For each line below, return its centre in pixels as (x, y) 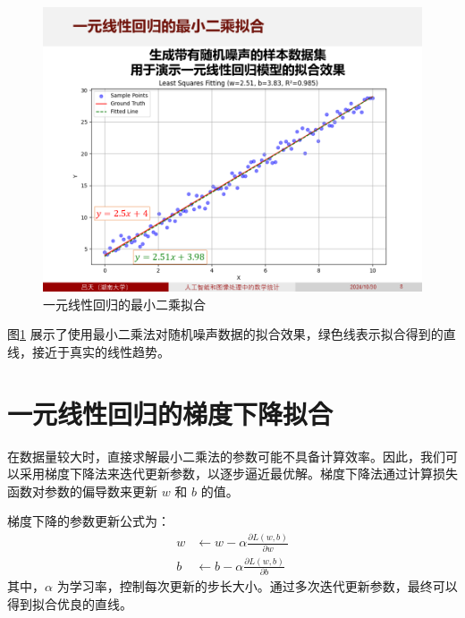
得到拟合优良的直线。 (70, 603)
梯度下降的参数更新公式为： (89, 521)
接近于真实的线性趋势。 (101, 351)
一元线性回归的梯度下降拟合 (170, 413)
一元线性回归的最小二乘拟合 (124, 304)
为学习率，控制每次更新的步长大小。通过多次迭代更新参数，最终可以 (257, 586)
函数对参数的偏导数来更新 (82, 491)
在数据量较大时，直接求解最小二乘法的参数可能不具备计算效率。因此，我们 (226, 456)
